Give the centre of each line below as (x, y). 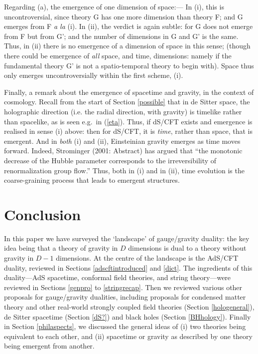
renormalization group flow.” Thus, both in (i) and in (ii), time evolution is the (124, 170)
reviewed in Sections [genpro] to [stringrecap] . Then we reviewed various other (123, 287)
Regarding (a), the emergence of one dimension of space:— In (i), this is (114, 6)
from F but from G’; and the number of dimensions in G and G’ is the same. (121, 36)
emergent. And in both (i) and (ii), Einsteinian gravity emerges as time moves (122, 141)
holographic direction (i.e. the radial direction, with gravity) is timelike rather (123, 111)
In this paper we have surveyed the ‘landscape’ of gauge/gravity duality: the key (127, 238)
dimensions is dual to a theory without (187, 248)
